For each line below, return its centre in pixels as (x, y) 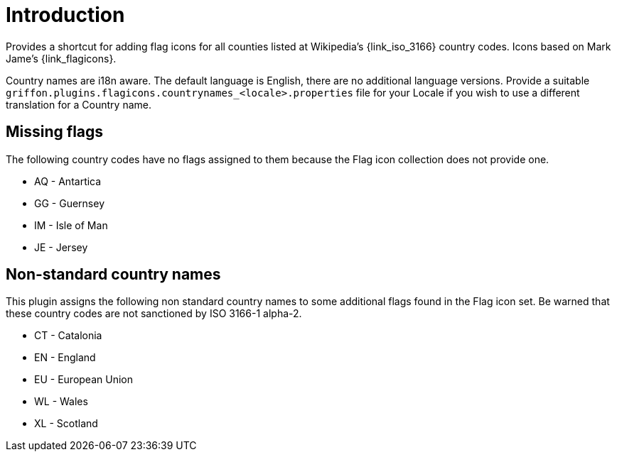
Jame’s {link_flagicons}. (61, 58)
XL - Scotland (66, 424)
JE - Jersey (61, 247)
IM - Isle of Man (71, 225)
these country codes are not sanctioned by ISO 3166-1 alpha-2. (154, 314)
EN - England (65, 358)
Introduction (65, 15)
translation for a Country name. (79, 104)
